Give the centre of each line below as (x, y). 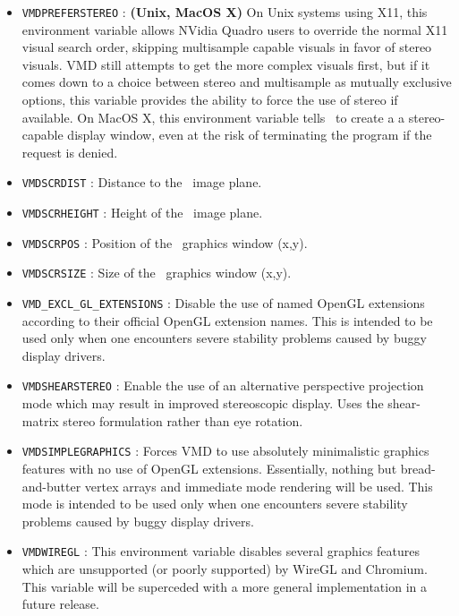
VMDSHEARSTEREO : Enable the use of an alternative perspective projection (223, 385)
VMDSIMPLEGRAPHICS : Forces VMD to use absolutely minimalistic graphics (225, 451)
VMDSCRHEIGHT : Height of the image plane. (142, 213)
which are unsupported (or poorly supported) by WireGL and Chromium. (225, 569)
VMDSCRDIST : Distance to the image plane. (142, 182)
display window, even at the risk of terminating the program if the (250, 135)
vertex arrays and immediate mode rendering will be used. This (259, 486)
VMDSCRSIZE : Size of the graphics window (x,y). (157, 273)
